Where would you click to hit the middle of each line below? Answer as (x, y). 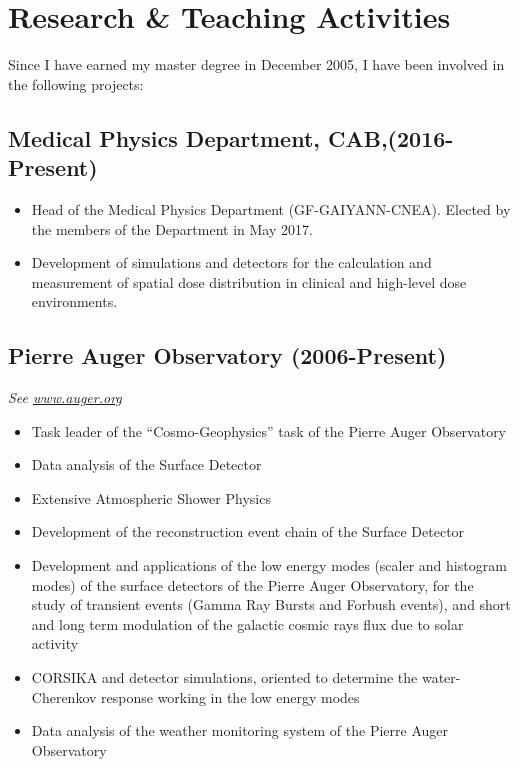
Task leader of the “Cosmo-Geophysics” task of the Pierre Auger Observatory (269, 430)
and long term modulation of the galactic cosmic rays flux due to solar (247, 623)
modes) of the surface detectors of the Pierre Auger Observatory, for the (252, 584)
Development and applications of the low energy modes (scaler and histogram (269, 565)
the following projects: (76, 83)
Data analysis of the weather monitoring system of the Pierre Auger (240, 730)
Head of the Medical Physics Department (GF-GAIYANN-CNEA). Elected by (271, 208)
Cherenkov (64, 696)
